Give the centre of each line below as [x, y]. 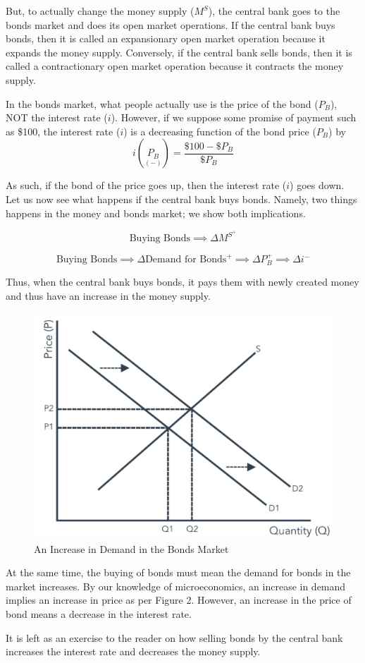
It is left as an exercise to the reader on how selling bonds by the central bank [174, 637]
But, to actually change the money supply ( [100, 11]
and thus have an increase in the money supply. [108, 296]
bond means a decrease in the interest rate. [99, 614]
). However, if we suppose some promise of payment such [234, 117]
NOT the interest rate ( [57, 117]
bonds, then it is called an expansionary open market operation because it [166, 38]
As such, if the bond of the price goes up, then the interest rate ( [146, 185]
